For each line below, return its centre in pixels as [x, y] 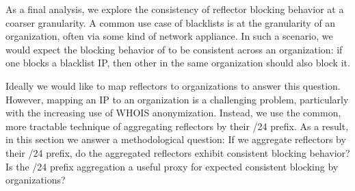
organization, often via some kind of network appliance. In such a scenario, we [169, 36]
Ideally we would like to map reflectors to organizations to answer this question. [173, 85]
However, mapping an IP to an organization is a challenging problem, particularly [177, 99]
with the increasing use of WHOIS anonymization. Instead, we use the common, [173, 113]
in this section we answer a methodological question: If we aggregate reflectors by [176, 139]
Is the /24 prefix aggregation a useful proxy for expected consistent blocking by [172, 166]
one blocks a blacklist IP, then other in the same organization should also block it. [178, 63]
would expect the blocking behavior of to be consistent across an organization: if [174, 49]
